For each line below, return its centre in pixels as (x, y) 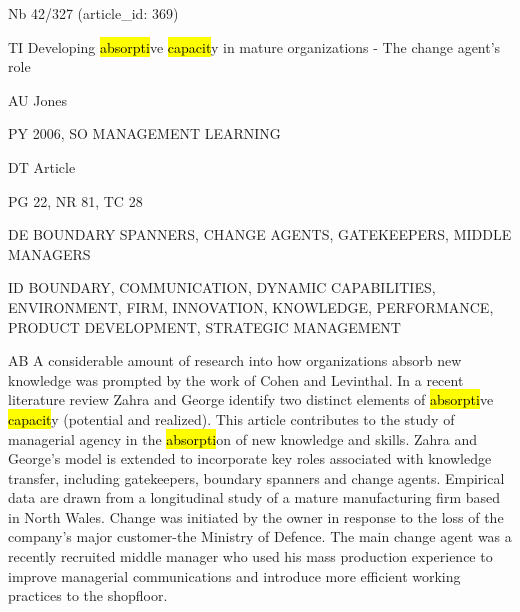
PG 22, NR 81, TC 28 (75, 200)
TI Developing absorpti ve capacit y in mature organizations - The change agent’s (254, 46)
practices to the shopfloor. (88, 595)
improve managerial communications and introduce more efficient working (234, 575)
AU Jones (37, 99)
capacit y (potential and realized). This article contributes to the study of (231, 418)
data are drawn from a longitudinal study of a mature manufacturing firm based (254, 497)
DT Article (42, 166)
